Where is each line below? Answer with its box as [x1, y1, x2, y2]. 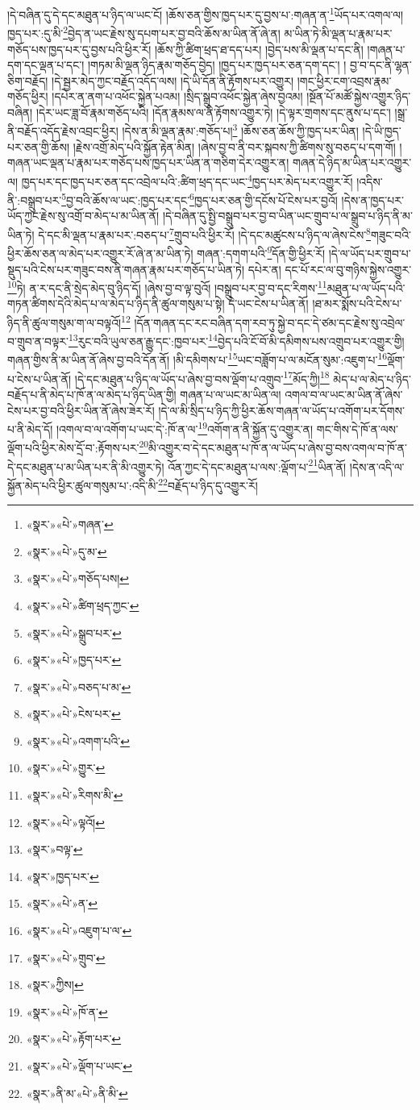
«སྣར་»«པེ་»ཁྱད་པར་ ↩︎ [26, 651, 122, 668]
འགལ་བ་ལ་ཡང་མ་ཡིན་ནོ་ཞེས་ [285, 385, 403, 402]
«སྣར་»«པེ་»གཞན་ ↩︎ [26, 516, 114, 533]
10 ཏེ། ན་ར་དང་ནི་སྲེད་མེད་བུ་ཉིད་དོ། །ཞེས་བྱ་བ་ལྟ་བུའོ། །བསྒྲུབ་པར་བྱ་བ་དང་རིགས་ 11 [7, 277, 327, 296]
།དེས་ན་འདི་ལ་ [349, 458, 405, 475]
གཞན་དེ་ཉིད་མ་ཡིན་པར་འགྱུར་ [292, 154, 412, 171]
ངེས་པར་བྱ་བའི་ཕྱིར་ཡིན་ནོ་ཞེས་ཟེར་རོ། [7, 401, 155, 418]
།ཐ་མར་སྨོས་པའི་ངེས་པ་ [312, 295, 402, 312]
